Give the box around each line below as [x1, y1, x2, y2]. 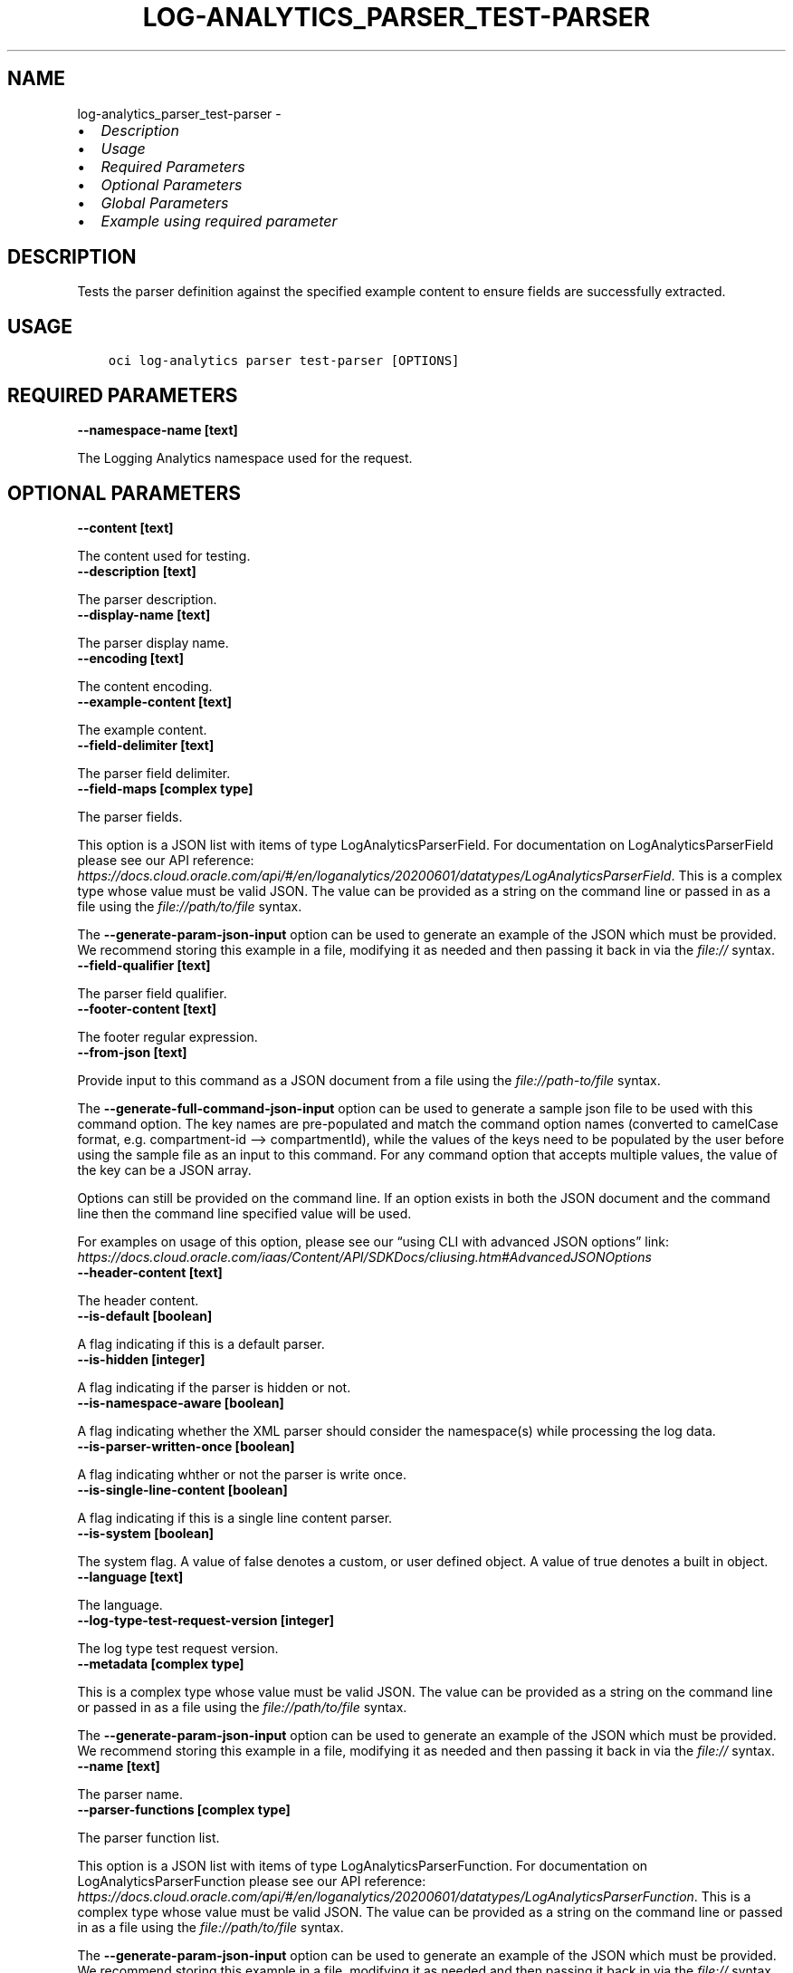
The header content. [77, 1292, 199, 1308]
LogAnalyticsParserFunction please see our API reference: [77, 1872, 426, 1889]
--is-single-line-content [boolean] [77, 1481, 288, 1497]
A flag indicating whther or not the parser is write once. [77, 1466, 407, 1482]
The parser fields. [77, 808, 183, 824]
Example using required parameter [100, 211, 338, 230]
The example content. [77, 721, 207, 737]
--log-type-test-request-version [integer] [77, 1612, 335, 1628]
